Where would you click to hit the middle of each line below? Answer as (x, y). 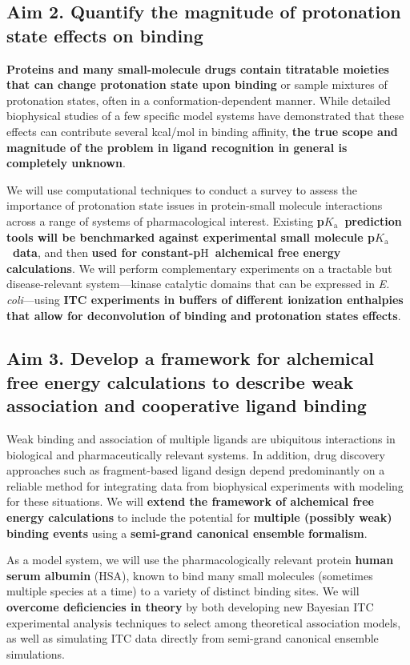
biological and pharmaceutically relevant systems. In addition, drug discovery (196, 454)
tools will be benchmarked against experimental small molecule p (191, 236)
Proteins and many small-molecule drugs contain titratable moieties (198, 68)
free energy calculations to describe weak (180, 381)
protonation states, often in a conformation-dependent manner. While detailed (199, 100)
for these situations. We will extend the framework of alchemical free (190, 501)
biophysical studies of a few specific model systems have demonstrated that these (205, 116)
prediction (373, 220)
